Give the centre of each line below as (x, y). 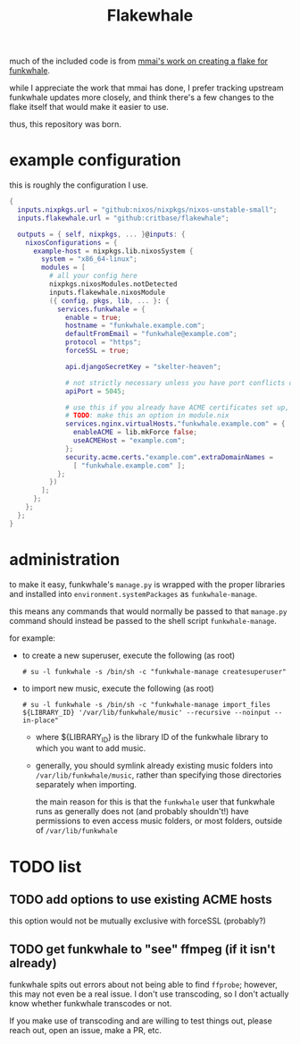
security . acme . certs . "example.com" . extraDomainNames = (170, 457)
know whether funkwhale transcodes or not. (91, 1004)
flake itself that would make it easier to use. (89, 107)
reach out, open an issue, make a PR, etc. (86, 1031)
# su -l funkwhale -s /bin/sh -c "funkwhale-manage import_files (146, 704)
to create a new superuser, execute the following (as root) (129, 655)
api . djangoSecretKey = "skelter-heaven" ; (143, 366)
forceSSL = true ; (97, 350)
